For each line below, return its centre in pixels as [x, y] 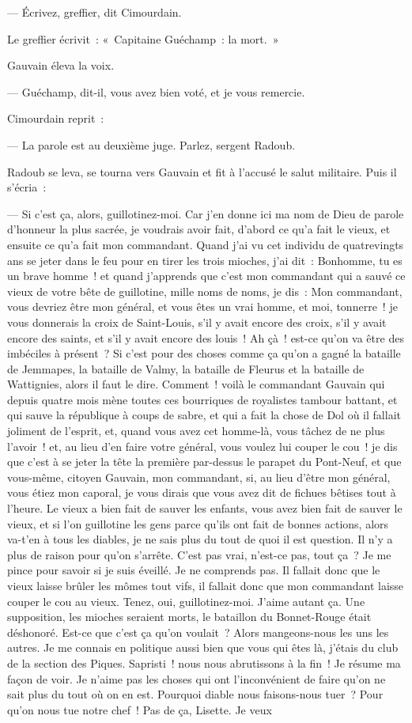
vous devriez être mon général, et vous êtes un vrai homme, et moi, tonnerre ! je [202, 307]
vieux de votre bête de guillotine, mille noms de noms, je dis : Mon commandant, [205, 291]
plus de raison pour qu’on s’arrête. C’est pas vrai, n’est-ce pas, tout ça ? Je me [199, 554]
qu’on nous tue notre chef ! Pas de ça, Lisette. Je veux [140, 709]
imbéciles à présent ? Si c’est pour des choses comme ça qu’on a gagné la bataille [204, 353]
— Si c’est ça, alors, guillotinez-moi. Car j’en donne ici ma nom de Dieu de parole [206, 213]
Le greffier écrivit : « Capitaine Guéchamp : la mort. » [143, 38]
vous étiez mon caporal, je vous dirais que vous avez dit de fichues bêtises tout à [202, 492]
